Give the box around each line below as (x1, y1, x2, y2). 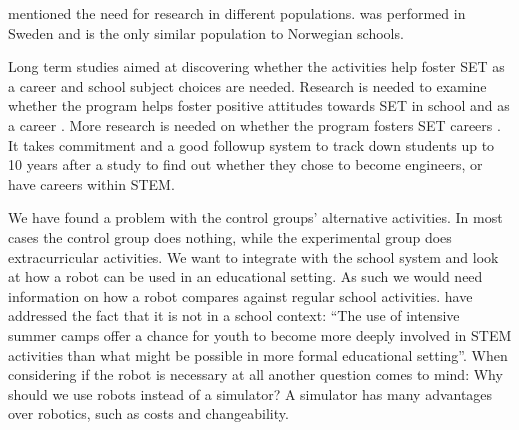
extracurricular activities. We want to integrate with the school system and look (8, 246, 499, 267)
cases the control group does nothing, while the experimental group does (8, 226, 452, 247)
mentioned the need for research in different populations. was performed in (8, 3, 466, 23)
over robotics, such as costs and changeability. (8, 403, 289, 424)
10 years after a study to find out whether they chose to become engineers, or (8, 154, 483, 175)
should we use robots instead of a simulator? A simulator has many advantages (8, 383, 493, 404)
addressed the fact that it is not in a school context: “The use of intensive (8, 305, 460, 326)
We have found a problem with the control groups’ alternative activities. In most (8, 207, 503, 228)
